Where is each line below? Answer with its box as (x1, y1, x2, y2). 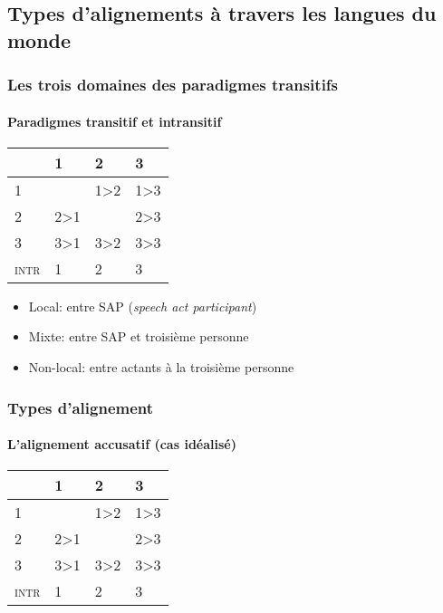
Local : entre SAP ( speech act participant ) (28, 296, 257, 315)
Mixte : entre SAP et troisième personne (28, 327, 249, 346)
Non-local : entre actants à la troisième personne (28, 358, 294, 376)
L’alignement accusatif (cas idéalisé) (7, 435, 236, 454)
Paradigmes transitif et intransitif (7, 111, 222, 130)
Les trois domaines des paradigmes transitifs (7, 73, 339, 96)
